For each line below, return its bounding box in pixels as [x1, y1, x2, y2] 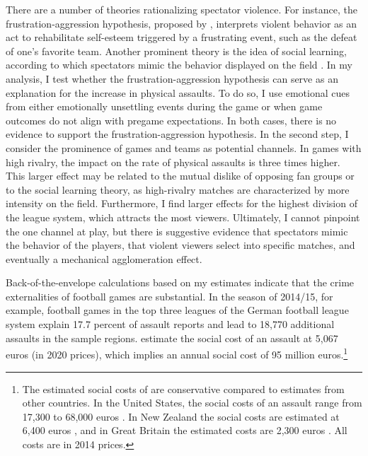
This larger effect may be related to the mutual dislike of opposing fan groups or [6, 168, 355, 183]
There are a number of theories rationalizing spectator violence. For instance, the [6, 2, 357, 16]
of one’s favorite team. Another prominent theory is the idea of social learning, [6, 43, 347, 58]
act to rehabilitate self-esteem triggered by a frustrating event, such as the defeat [6, 30, 357, 45]
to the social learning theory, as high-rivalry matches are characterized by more [6, 182, 350, 197]
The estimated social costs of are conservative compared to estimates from [22, 381, 345, 396]
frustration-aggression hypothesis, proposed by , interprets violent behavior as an [6, 16, 357, 30]
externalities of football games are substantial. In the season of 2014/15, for [6, 288, 333, 303]
